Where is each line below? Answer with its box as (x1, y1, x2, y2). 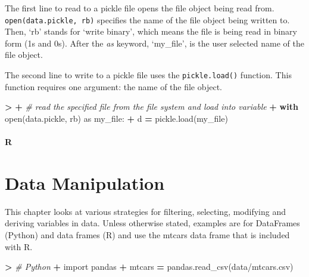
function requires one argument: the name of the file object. (5, 80, 222, 93)
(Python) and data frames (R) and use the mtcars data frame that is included (5, 228, 290, 241)
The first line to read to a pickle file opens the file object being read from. (5, 2, 274, 14)
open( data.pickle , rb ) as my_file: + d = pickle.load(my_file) (5, 112, 228, 124)
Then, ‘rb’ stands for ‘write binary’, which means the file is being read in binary (5, 25, 297, 38)
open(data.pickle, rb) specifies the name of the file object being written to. (5, 13, 290, 26)
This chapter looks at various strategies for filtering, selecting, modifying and (5, 205, 286, 217)
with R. (5, 240, 33, 253)
